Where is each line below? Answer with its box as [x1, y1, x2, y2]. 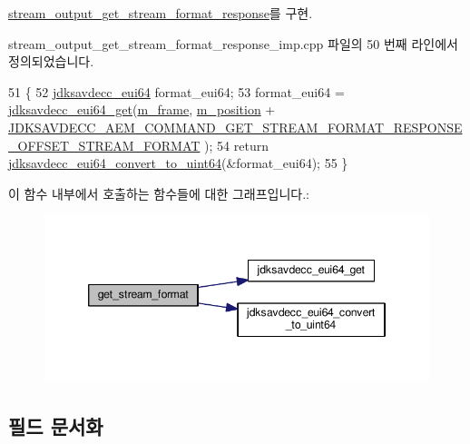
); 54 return [204, 135, 269, 154]
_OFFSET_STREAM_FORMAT [8, 135, 201, 154]
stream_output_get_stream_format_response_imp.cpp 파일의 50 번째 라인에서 [8, 34, 458, 53]
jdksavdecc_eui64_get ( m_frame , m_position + [8, 100, 276, 119]
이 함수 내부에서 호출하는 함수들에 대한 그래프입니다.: [8, 183, 309, 202]
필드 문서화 [8, 412, 103, 440]
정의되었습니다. [8, 52, 94, 71]
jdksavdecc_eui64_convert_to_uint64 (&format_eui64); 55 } [8, 153, 348, 173]
